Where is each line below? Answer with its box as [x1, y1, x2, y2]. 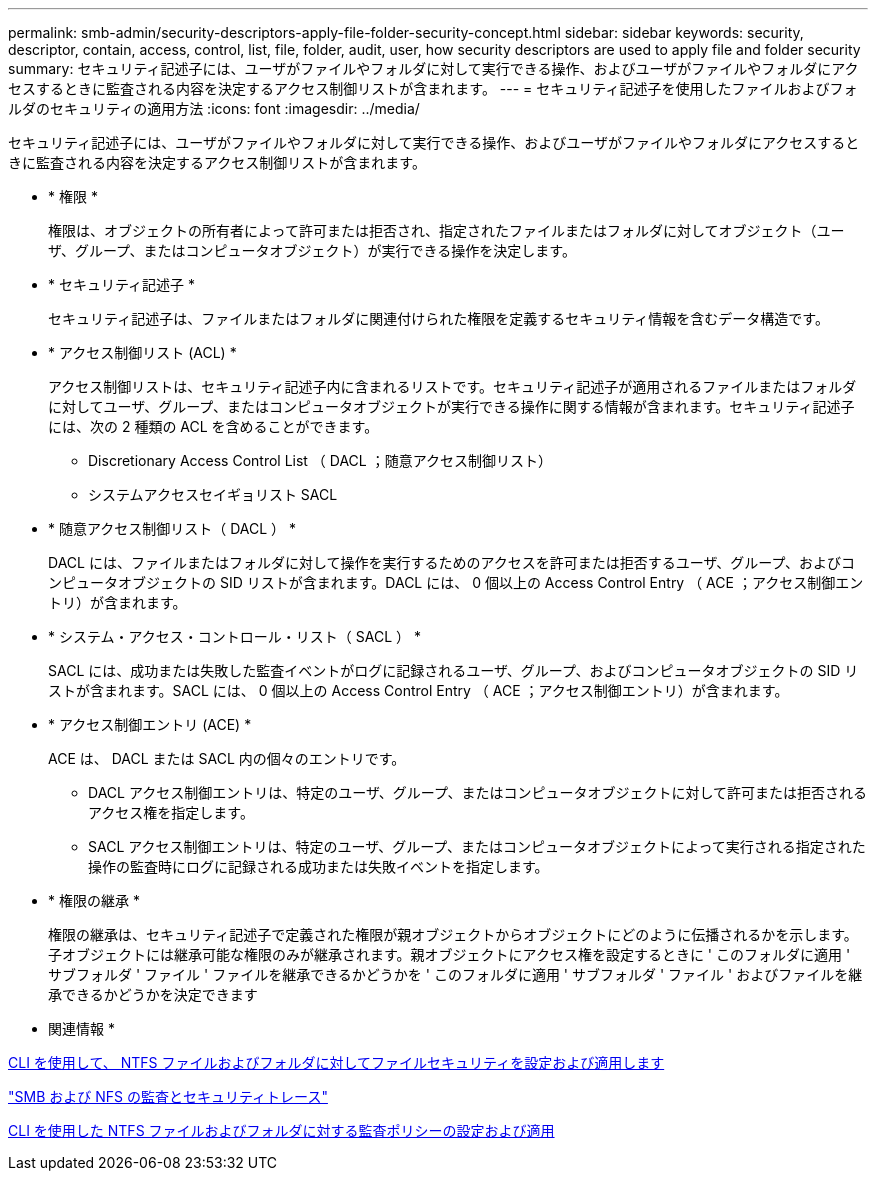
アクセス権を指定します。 [88, 804, 254, 821]
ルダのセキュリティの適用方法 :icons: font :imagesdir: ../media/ [8, 100, 420, 117]
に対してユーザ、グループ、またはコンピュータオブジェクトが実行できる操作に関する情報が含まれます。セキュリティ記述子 [48, 398, 855, 415]
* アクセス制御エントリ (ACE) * [48, 716, 252, 733]
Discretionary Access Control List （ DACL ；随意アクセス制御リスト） [88, 452, 552, 469]
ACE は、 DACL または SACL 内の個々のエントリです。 [48, 750, 406, 767]
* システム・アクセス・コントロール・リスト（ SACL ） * [48, 628, 421, 645]
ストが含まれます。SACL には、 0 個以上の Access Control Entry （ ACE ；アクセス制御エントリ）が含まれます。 [48, 682, 789, 699]
